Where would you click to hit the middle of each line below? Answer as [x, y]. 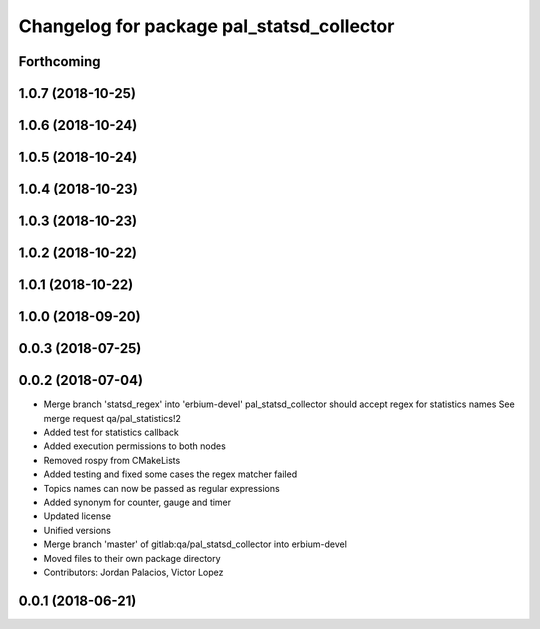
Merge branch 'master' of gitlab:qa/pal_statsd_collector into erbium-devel [195, 544]
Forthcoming [59, 61]
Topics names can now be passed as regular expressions [161, 488]
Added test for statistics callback [111, 432]
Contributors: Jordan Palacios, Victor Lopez [133, 572]
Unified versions [77, 530]
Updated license [77, 516]
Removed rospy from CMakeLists [112, 460]
